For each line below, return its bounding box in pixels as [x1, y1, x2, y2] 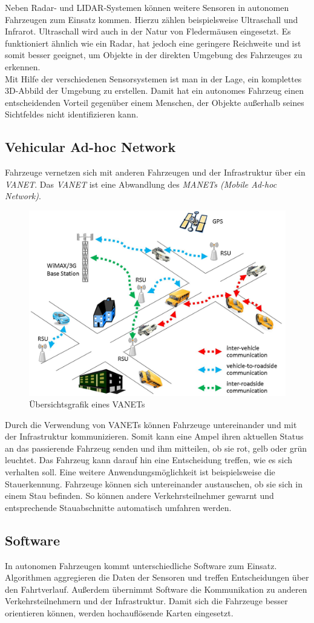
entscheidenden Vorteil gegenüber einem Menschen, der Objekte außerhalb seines [5, 96, 304, 108]
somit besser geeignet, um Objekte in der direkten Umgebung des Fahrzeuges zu [5, 48, 303, 61]
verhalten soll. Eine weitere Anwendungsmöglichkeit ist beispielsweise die [5, 466, 275, 478]
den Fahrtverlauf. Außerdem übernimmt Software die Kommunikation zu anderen [5, 582, 307, 595]
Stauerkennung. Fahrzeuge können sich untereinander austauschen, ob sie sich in [5, 477, 303, 490]
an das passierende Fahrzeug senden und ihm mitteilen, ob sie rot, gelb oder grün [5, 441, 307, 454]
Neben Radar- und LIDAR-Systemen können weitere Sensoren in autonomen [5, 1, 289, 13]
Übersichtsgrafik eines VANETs [29, 398, 145, 410]
